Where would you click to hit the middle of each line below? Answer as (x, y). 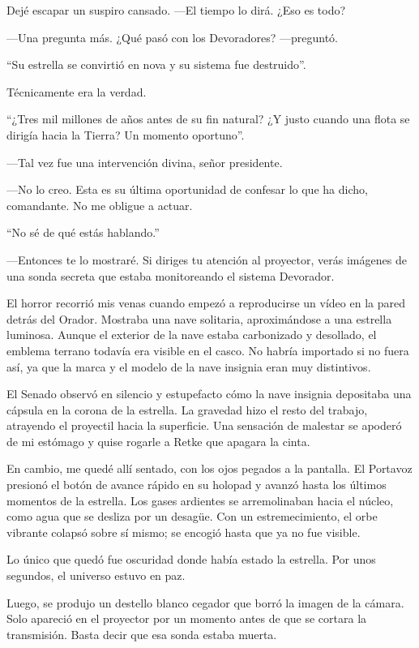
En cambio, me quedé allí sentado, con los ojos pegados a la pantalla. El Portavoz (209, 468)
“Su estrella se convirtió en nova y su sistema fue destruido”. (156, 64)
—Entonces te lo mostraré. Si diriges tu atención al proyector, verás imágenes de (207, 259)
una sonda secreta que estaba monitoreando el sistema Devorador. (171, 275)
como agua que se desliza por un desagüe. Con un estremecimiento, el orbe (192, 516)
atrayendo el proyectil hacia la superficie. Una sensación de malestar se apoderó (204, 425)
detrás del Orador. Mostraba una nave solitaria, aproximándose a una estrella (199, 318)
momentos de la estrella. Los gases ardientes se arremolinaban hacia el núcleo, (200, 500)
